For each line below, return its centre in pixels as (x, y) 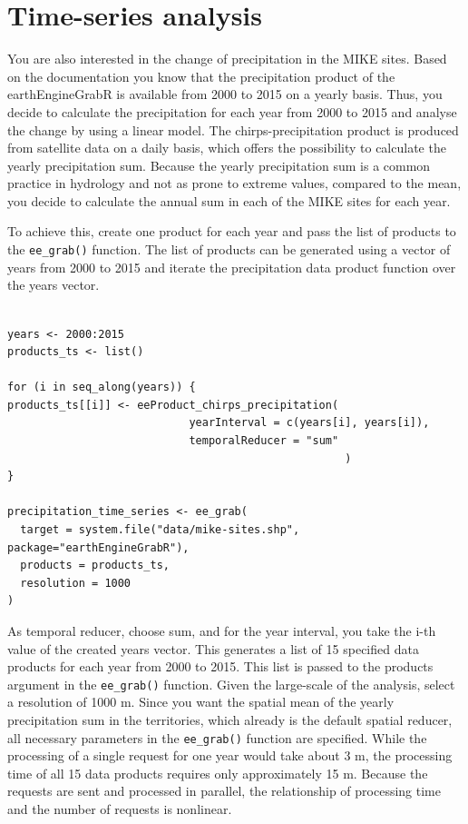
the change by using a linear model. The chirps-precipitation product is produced (233, 129)
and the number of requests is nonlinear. (120, 809)
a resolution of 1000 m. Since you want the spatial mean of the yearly (201, 702)
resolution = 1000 (76, 583)
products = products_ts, (95, 566)
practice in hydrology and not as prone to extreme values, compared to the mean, (234, 183)
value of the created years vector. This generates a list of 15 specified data (213, 648)
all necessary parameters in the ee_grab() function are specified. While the (217, 737)
